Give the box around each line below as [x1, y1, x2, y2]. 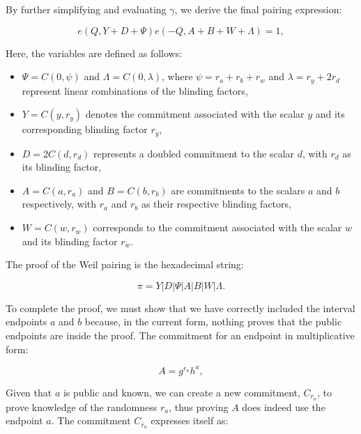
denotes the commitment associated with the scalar [85, 107, 305, 121]
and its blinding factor [22, 233, 118, 248]
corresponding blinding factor [22, 122, 148, 137]
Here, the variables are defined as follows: [6, 45, 183, 60]
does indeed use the [242, 399, 325, 414]
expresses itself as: [151, 413, 229, 428]
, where [162, 69, 193, 84]
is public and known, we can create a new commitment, [63, 385, 300, 399]
